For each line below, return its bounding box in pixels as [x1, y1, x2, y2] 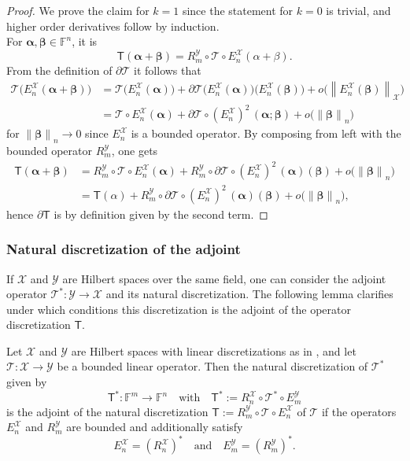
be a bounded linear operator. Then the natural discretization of [57, 358, 368, 374]
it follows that [134, 62, 201, 79]
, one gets [111, 142, 158, 159]
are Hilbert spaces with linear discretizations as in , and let [71, 342, 356, 359]
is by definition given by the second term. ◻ [54, 205, 268, 222]
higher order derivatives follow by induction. [6, 17, 220, 34]
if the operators [321, 403, 397, 419]
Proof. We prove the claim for [6, 2, 150, 18]
